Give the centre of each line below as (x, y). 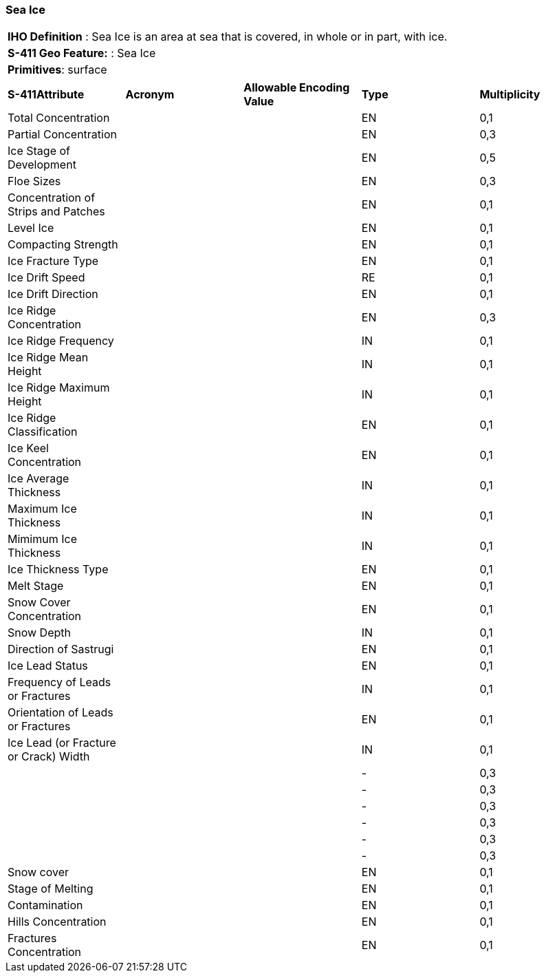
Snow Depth (39, 633)
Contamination (45, 905)
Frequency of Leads (59, 682)
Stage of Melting (51, 889)
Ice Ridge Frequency (61, 341)
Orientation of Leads (61, 713)
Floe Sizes (34, 181)
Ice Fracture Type (53, 261)
